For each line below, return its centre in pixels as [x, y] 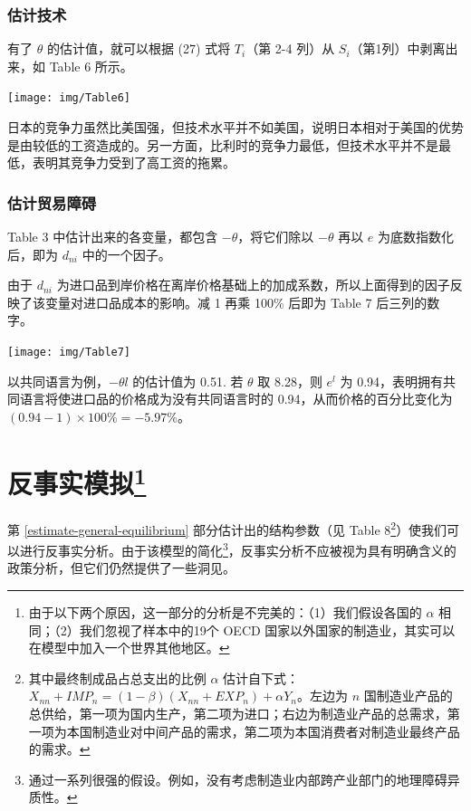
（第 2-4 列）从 [290, 48]
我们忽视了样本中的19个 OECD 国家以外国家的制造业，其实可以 [267, 630]
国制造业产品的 [408, 696]
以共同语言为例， [58, 381]
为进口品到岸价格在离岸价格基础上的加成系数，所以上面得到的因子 [253, 285]
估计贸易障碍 [52, 202]
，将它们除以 [276, 237]
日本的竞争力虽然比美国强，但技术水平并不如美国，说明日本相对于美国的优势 [235, 127]
